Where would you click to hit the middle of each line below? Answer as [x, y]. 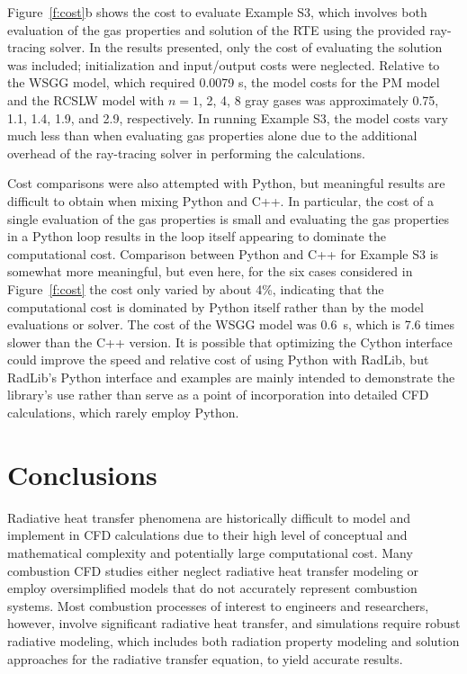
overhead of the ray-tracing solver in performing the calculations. [186, 153]
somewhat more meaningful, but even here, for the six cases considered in [210, 271]
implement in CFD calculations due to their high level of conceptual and [207, 535]
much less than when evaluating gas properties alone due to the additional [212, 135]
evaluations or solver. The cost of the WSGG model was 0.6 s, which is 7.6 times [231, 324]
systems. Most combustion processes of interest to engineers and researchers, [218, 605]
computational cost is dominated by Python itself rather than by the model [216, 306]
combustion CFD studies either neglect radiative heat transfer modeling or [213, 570]
